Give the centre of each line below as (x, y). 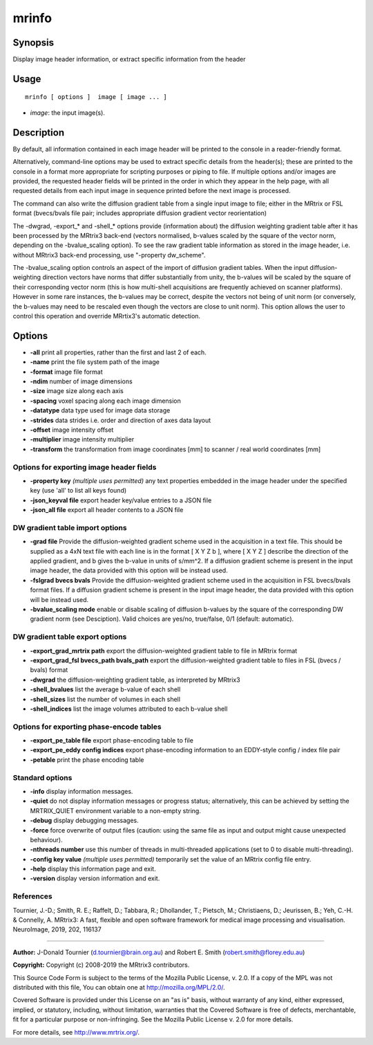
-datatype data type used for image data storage (100, 410)
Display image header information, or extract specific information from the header (129, 60)
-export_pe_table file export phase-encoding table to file (112, 740)
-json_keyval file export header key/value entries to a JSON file (121, 500)
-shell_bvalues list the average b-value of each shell (105, 689)
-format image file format (66, 372)
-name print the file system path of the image (95, 362)
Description (39, 133)
